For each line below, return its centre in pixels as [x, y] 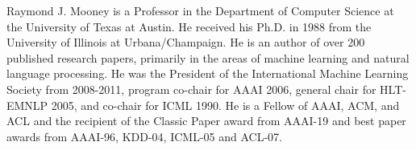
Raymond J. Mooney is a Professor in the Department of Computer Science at [200, 10]
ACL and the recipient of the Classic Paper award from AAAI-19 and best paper [206, 121]
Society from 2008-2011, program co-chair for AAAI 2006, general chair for [191, 89]
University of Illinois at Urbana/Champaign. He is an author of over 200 [186, 42]
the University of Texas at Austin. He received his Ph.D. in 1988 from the [189, 26]
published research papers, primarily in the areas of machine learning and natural [208, 57]
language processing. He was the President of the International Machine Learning [208, 73]
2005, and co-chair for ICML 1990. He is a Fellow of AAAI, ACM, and [225, 105]
